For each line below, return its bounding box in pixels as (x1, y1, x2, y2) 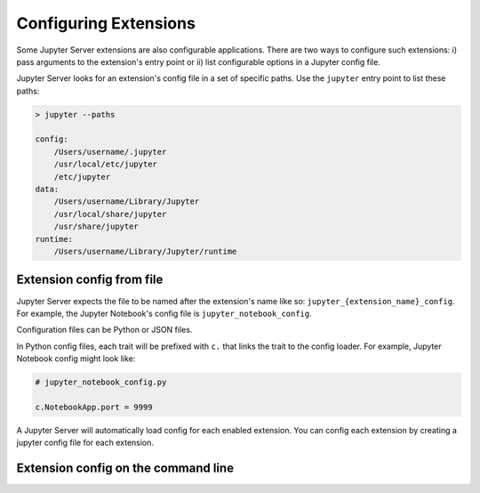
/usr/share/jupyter (53, 222, 140, 231)
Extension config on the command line (16, 461, 235, 476)
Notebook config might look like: (16, 353, 136, 364)
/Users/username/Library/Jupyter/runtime (53, 246, 237, 256)
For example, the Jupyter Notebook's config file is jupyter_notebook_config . (16, 308, 313, 319)
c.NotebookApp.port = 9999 (35, 401, 153, 412)
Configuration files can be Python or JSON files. (16, 325, 193, 335)
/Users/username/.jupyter (53, 147, 167, 157)
